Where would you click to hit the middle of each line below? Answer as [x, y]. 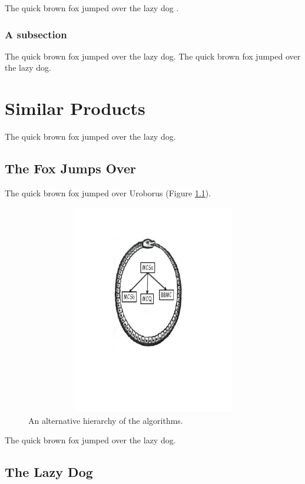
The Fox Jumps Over [70, 168]
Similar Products [75, 108]
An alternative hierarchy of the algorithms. [106, 420]
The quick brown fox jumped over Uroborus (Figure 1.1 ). [108, 192]
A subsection [36, 34]
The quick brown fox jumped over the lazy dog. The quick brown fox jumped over [153, 56]
